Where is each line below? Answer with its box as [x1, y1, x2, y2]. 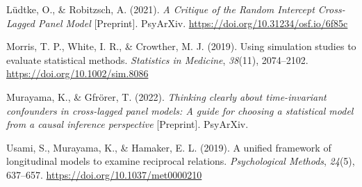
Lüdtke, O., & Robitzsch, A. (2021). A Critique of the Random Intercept [6, 2, 315, 16]
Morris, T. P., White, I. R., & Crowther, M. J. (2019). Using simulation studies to [6, 39, 356, 54]
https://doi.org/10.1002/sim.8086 [6, 66, 149, 81]
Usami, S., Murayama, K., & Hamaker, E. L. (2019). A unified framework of [6, 140, 331, 154]
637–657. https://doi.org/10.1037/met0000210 [6, 167, 202, 181]
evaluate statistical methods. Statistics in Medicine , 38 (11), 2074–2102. [6, 52, 308, 67]
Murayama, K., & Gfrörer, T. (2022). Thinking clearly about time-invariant [6, 89, 327, 104]
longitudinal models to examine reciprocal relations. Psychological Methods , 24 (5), [6, 154, 355, 168]
